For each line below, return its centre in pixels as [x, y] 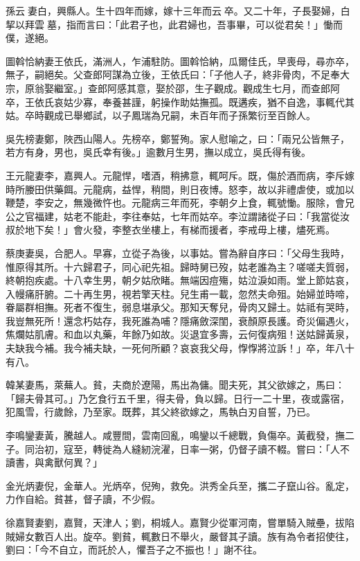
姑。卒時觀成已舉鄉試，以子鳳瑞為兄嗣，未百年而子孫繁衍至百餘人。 [161, 115]
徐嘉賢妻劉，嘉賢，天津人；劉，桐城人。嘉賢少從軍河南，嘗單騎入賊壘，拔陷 [180, 522]
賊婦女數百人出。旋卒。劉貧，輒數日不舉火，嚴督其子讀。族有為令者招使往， [180, 536]
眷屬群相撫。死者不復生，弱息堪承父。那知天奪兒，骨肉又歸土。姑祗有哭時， [180, 307]
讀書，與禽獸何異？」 [54, 462]
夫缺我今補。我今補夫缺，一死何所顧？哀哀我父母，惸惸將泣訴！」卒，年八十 [180, 348]
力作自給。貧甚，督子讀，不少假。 [83, 499]
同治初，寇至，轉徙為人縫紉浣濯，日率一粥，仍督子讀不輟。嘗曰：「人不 [187, 448]
